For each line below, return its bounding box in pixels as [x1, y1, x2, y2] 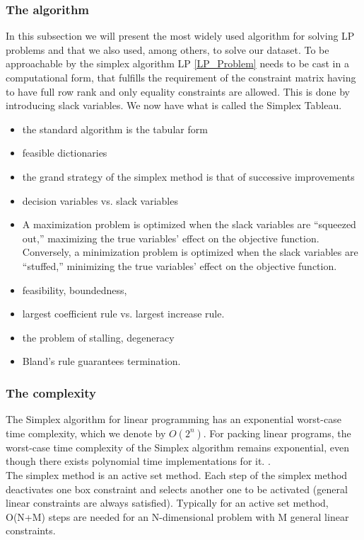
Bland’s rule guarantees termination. [22, 354, 181, 369]
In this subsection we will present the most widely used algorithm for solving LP [6, 28, 355, 43]
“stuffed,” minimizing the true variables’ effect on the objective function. [22, 258, 337, 273]
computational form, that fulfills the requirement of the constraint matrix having [6, 70, 356, 84]
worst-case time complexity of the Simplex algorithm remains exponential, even [6, 439, 350, 454]
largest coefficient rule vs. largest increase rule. [22, 306, 225, 321]
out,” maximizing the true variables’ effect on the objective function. [22, 230, 319, 245]
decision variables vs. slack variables [22, 193, 178, 208]
